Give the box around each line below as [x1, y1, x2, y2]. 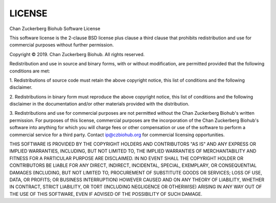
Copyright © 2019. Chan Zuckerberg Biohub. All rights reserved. [9, 51, 145, 57]
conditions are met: [9, 68, 51, 74]
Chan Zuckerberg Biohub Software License [9, 26, 101, 32]
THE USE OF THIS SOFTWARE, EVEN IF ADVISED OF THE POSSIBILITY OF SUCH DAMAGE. [9, 191, 203, 197]
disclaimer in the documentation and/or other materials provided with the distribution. [9, 101, 190, 107]
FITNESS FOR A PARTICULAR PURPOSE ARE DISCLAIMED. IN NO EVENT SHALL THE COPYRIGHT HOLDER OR [9, 155, 244, 161]
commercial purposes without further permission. [9, 42, 114, 48]
